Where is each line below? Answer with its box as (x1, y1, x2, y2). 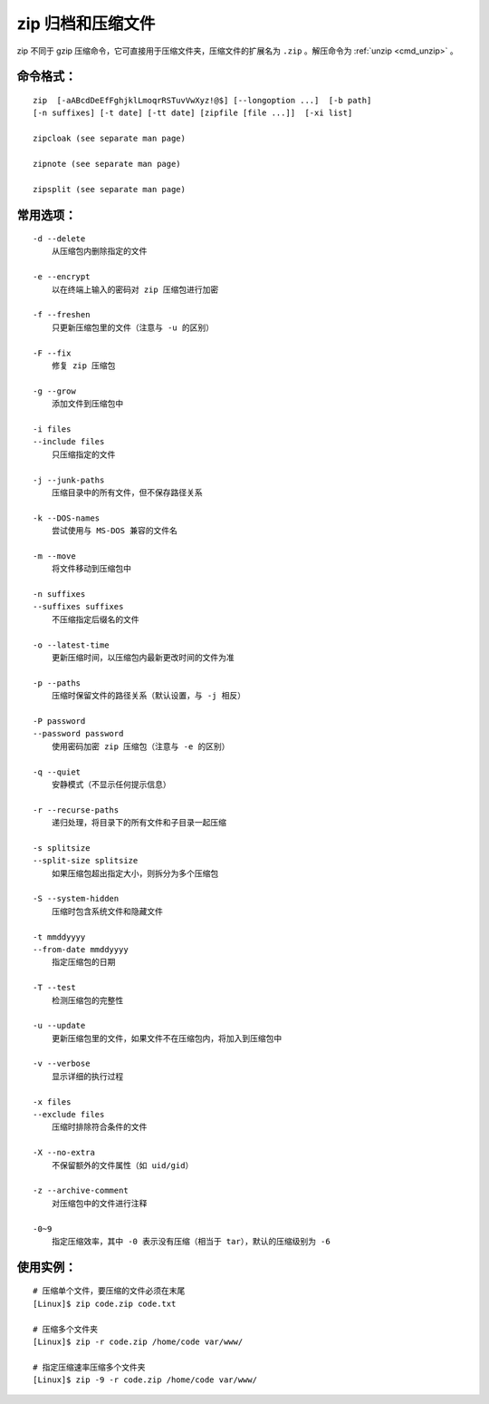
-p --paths (33, 678, 81, 688)
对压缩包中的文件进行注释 (51, 1198, 148, 1208)
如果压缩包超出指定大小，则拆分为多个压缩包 (51, 868, 219, 879)
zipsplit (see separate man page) (33, 184, 186, 194)
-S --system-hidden (33, 893, 120, 904)
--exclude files (33, 1109, 105, 1120)
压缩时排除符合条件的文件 (51, 1122, 148, 1133)
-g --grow (33, 385, 76, 396)
